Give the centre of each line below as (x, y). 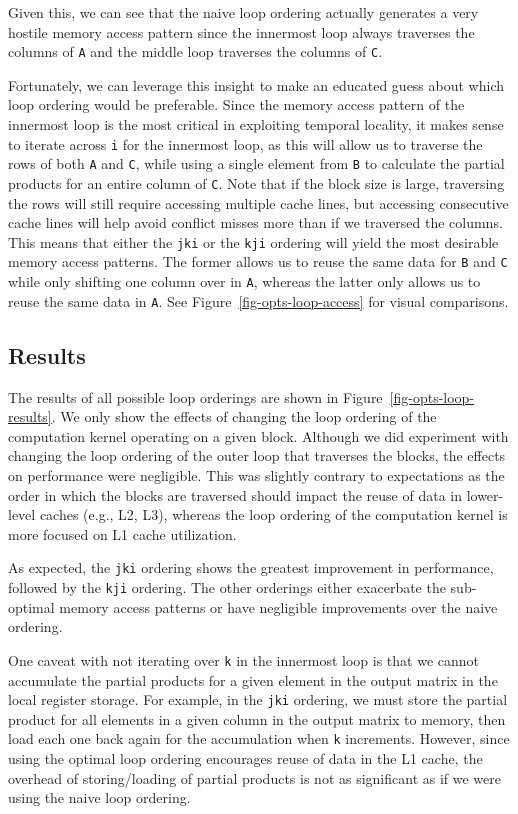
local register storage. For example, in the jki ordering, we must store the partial (258, 699)
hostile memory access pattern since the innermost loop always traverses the (241, 31)
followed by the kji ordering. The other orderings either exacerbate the (227, 587)
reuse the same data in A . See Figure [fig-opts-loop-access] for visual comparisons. (258, 300)
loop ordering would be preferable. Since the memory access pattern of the (236, 104)
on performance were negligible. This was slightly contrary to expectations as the (256, 474)
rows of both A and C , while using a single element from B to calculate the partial (256, 163)
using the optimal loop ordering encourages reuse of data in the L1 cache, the (245, 758)
